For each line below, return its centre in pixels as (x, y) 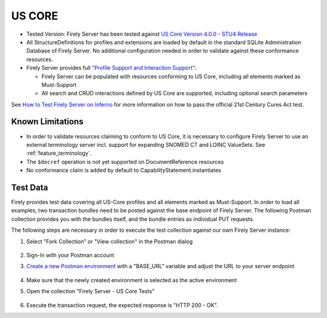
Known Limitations (48, 122)
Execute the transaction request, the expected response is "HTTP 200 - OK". (122, 305)
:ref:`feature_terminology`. (59, 153)
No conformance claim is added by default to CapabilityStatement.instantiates (124, 171)
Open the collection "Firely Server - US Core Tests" (91, 291)
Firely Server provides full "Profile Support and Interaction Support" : (111, 68)
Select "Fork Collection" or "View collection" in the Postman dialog (110, 241)
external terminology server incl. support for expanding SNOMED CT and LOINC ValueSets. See (146, 144)
